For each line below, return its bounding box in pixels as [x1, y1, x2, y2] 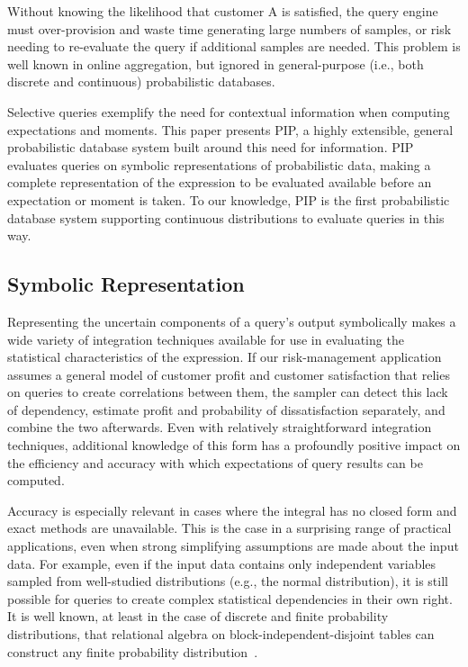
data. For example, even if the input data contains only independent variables [7, 554, 436, 572]
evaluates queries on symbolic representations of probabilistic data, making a [7, 155, 431, 174]
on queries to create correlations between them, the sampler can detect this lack [7, 383, 448, 401]
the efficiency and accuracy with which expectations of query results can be [7, 453, 423, 472]
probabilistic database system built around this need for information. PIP [7, 138, 414, 157]
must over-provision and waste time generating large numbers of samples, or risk [7, 19, 452, 38]
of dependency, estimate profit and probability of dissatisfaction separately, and [7, 400, 445, 419]
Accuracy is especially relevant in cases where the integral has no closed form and [7, 500, 457, 519]
